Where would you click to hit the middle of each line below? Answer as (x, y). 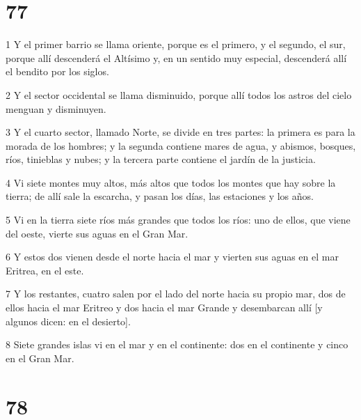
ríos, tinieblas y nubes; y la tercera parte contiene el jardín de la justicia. (161, 159)
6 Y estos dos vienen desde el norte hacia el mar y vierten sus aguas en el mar (172, 257)
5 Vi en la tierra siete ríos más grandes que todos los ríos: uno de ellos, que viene (178, 220)
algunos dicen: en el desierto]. (68, 321)
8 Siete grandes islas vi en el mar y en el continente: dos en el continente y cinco (177, 344)
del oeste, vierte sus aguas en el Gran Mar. (97, 233)
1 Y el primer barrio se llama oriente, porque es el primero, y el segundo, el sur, (176, 44)
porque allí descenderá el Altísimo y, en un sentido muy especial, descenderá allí (176, 57)
